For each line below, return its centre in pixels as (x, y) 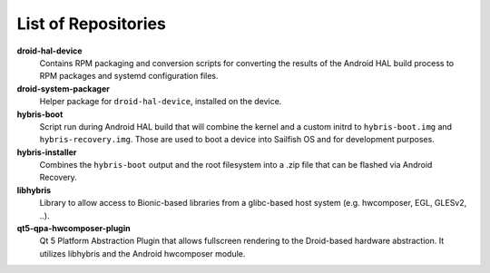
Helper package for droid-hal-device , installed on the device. (161, 102)
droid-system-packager (64, 88)
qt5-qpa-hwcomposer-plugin (73, 229)
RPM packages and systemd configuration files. (129, 76)
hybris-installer (47, 152)
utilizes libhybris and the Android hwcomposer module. (142, 253)
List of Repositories (92, 24)
